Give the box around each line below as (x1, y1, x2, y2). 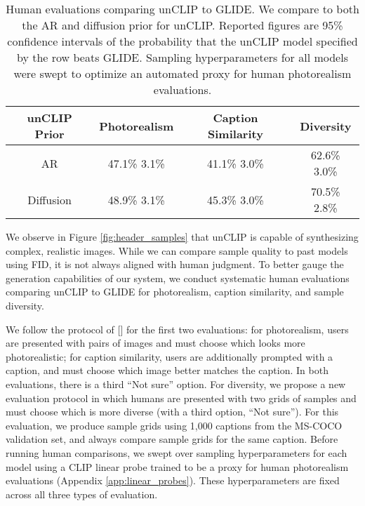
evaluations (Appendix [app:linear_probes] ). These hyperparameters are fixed (6, 473, 340, 488)
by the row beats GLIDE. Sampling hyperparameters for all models (17, 49, 348, 65)
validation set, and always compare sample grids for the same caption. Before (6, 432, 338, 446)
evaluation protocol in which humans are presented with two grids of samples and (6, 390, 357, 405)
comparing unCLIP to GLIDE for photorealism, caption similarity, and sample (6, 284, 344, 299)
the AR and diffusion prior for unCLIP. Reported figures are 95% (22, 17, 343, 33)
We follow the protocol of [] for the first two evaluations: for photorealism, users (6, 321, 349, 336)
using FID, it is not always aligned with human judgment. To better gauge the (6, 257, 344, 272)
